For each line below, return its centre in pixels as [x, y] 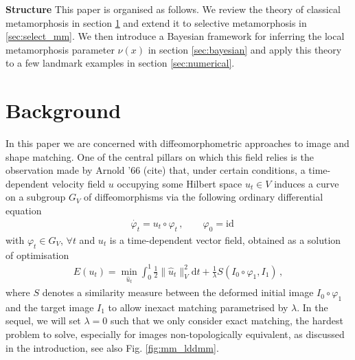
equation [24, 211]
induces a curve [307, 183]
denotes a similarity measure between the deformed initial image [178, 292]
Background [64, 110]
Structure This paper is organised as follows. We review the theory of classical [173, 9]
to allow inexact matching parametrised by [198, 307]
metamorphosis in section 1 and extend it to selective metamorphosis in [156, 22]
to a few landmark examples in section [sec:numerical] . [120, 63]
